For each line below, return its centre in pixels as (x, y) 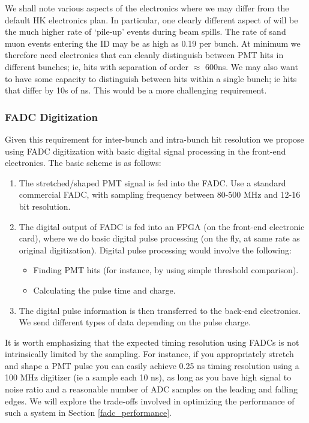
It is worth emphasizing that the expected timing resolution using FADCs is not (152, 342)
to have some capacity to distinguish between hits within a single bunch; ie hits (151, 78)
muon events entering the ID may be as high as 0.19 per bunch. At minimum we (153, 43)
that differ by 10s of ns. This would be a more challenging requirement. (136, 90)
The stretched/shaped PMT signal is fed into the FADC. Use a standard (152, 182)
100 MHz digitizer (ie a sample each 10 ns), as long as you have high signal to (148, 377)
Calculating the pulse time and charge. (104, 290)
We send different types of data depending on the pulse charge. (135, 322)
